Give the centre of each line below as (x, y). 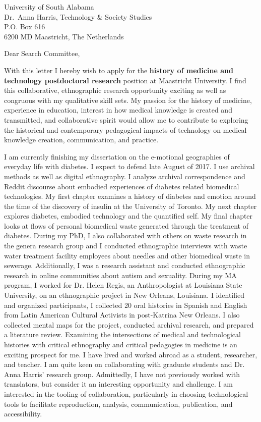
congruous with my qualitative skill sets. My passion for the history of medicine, (128, 100)
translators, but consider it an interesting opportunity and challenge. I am (118, 384)
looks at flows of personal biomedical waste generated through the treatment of (126, 225)
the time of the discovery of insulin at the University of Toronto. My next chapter (130, 206)
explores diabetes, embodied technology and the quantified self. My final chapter (128, 216)
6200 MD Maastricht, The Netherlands (64, 36)
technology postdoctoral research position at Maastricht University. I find (125, 80)
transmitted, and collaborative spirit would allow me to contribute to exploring (126, 119)
